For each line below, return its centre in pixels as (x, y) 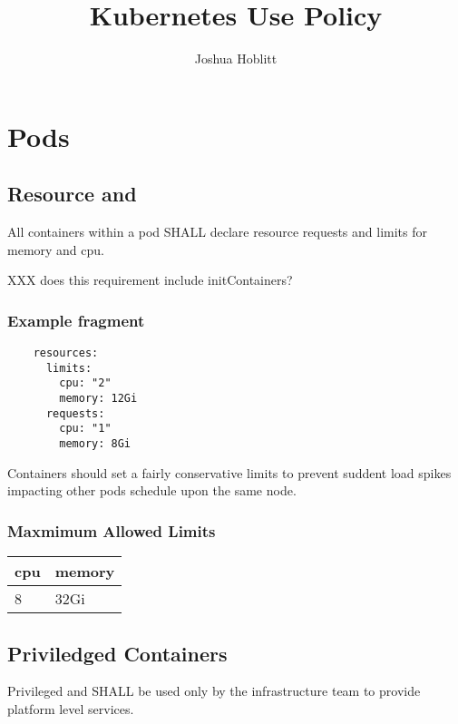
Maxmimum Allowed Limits (112, 530)
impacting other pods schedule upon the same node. (152, 490)
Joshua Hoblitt (236, 59)
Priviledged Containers (117, 653)
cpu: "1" (85, 429)
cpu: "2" (85, 383)
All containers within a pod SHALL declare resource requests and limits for (218, 232)
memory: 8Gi (95, 444)
